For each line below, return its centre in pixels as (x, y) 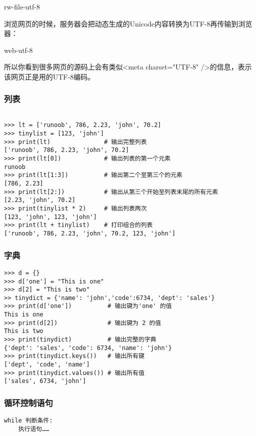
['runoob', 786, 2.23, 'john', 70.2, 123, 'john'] (90, 233)
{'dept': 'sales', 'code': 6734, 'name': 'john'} (88, 348)
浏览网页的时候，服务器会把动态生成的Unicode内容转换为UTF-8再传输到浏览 (128, 23)
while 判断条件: (28, 421)
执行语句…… (34, 429)
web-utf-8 (18, 50)
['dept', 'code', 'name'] (47, 365)
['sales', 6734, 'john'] (45, 381)
